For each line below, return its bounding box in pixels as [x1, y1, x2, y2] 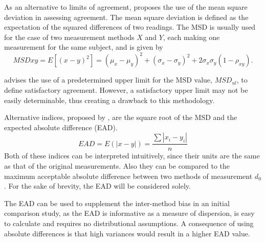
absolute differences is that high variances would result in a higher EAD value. [4, 228, 250, 238]
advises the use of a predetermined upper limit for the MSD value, [4, 74, 212, 85]
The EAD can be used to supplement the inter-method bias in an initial [4, 197, 230, 208]
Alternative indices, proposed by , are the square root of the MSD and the [4, 112, 237, 123]
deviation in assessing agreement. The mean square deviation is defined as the [4, 11, 249, 22]
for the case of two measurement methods [4, 31, 135, 42]
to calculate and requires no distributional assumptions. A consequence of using [4, 218, 254, 229]
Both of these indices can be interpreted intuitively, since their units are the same [4, 150, 260, 161]
